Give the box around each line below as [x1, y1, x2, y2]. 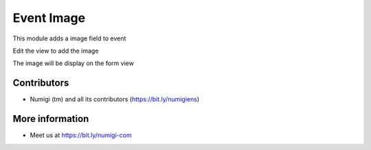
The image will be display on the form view [12, 59, 134, 68]
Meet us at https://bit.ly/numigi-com [30, 131, 132, 140]
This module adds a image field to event [12, 34, 126, 42]
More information [12, 113, 89, 125]
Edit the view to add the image [12, 47, 99, 55]
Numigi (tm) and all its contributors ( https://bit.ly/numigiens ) [30, 95, 200, 103]
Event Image [12, 10, 86, 25]
